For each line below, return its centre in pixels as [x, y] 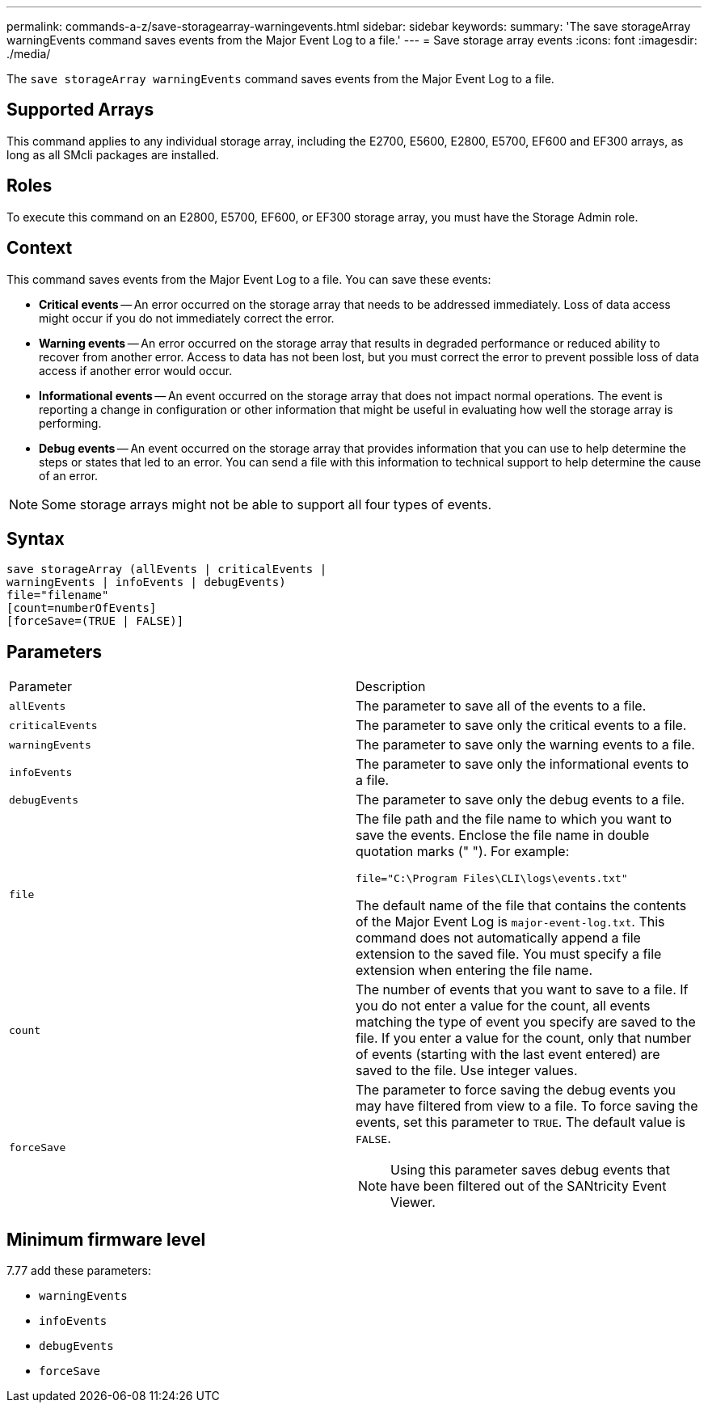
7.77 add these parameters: [79, 1271]
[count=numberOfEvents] [82, 608]
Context [40, 248]
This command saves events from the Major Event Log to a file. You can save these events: [249, 279]
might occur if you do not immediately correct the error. [187, 318]
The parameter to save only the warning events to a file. [525, 745]
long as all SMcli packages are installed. [113, 154]
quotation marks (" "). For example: [463, 852]
